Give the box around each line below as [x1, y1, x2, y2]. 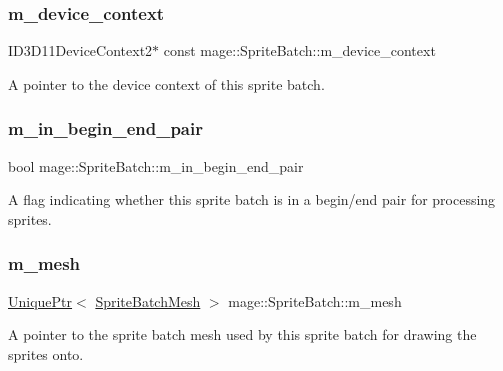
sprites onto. [8, 343, 84, 364]
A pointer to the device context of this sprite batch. [8, 73, 325, 94]
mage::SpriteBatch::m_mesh [228, 290, 402, 311]
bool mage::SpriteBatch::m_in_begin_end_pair [8, 155, 304, 176]
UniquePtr [8, 290, 73, 311]
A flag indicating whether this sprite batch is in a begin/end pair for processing [8, 189, 496, 210]
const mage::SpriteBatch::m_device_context [163, 40, 436, 61]
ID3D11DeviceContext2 [8, 40, 153, 61]
